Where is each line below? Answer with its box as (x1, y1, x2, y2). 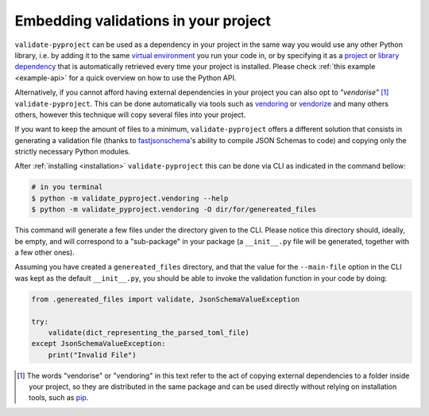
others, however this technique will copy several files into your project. (14, 110, 246, 119)
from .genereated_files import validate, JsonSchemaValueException (31, 294, 300, 304)
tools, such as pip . (29, 393, 89, 402)
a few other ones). (14, 247, 75, 257)
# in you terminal (31, 183, 103, 192)
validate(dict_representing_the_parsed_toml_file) (48, 328, 249, 337)
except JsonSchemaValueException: (31, 339, 166, 348)
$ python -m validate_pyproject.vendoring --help (31, 193, 229, 203)
